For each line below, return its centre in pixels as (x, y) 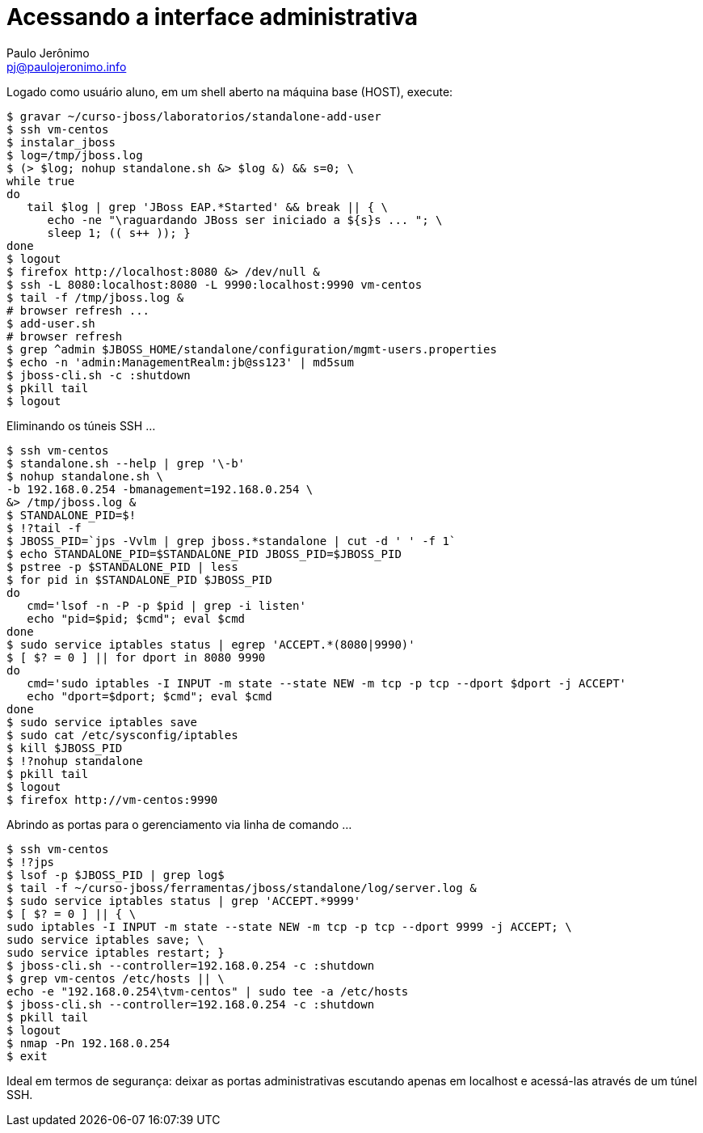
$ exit (27, 1056)
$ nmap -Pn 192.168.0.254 (88, 1043)
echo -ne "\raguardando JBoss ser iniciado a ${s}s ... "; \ (245, 220)
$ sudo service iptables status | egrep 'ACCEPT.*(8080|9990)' (211, 644)
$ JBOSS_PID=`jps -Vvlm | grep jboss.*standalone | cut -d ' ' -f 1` (232, 541)
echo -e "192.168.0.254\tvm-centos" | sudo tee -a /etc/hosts (208, 991)
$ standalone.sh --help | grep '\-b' (126, 463)
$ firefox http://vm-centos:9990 (112, 799)
